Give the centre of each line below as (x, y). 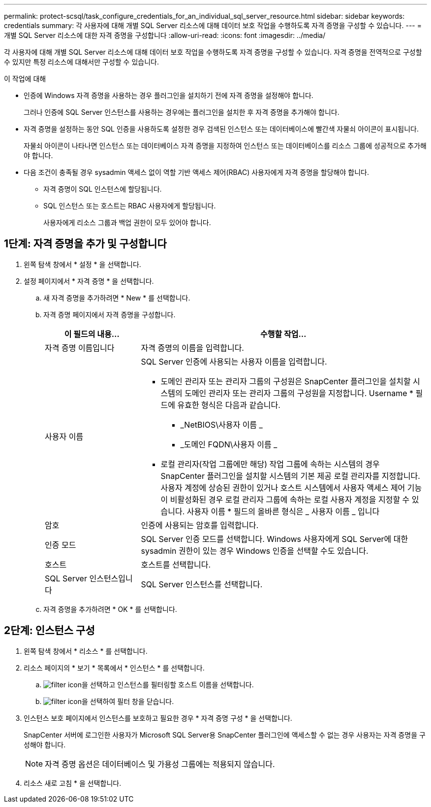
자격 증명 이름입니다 (80, 348)
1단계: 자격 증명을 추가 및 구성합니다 (85, 244)
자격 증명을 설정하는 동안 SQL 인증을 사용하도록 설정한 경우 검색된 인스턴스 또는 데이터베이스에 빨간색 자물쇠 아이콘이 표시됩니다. (221, 129)
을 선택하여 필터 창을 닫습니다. (128, 701)
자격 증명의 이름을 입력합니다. (192, 348)
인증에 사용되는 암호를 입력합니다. (200, 525)
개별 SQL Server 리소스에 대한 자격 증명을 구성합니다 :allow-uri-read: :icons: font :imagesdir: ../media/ (165, 35)
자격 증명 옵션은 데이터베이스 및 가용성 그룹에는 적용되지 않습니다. (160, 764)
